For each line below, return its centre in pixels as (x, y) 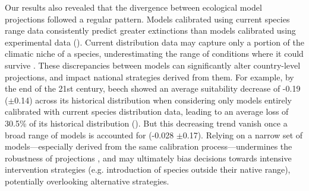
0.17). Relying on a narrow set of (243, 135)
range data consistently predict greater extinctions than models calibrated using (150, 30)
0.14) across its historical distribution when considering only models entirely (153, 100)
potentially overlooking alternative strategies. (87, 181)
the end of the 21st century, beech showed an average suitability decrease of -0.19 (153, 88)
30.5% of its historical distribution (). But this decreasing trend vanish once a (146, 123)
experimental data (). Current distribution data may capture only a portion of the (154, 42)
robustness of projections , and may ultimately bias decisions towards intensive (148, 158)
